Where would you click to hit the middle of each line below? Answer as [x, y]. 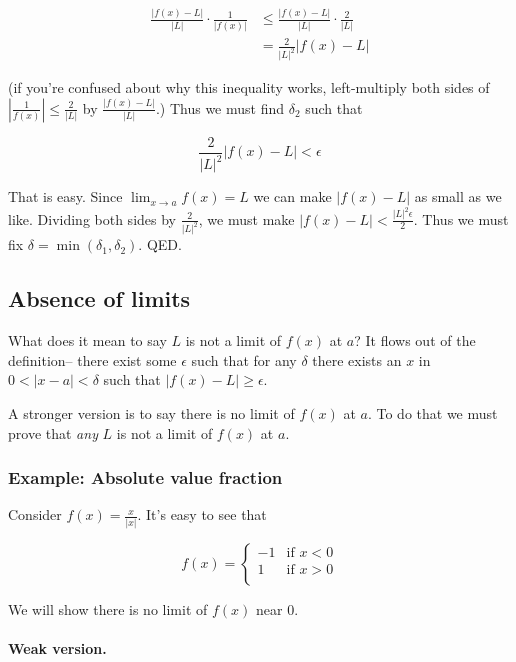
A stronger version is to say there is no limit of [151, 413]
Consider [35, 514]
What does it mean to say [87, 340]
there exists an [357, 359]
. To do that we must [432, 413]
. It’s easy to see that [202, 514]
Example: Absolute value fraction [145, 477]
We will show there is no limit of [108, 608]
